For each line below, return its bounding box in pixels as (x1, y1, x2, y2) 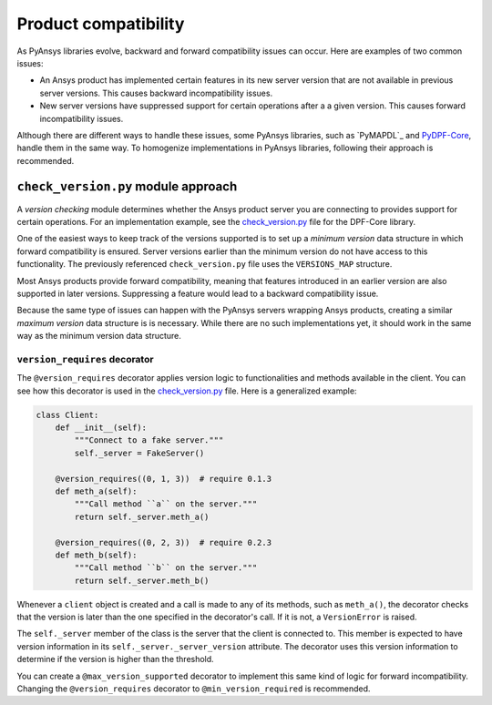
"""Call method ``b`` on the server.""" (74, 563, 258, 573)
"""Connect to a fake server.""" (74, 435, 224, 445)
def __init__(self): (55, 423, 148, 433)
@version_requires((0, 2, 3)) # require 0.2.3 (55, 537, 272, 547)
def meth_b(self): (55, 549, 138, 560)
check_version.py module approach (16, 179, 238, 195)
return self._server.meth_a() (74, 511, 210, 522)
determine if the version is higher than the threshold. (16, 654, 214, 665)
